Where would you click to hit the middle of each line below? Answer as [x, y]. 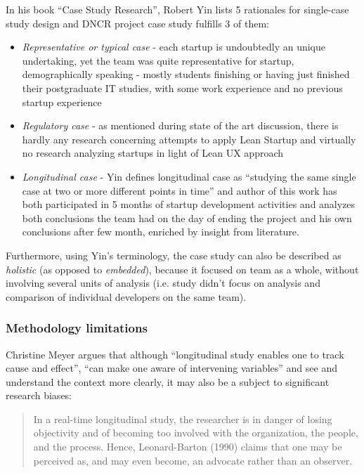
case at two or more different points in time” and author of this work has [180, 190]
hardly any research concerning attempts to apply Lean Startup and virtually [189, 139]
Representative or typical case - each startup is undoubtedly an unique [174, 47]
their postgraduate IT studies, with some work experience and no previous [182, 88]
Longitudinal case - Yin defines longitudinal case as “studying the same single [189, 176]
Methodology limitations [77, 328]
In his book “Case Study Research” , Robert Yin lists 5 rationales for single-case [177, 9]
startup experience [62, 102]
